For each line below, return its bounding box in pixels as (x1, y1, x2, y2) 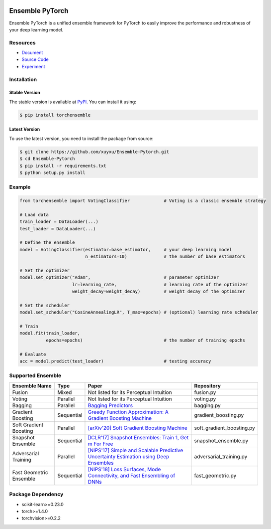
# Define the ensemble (19, 240, 75, 245)
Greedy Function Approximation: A (88, 408, 169, 415)
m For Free (88, 440, 113, 447)
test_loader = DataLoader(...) (19, 226, 96, 231)
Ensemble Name (12, 382, 52, 389)
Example (9, 183, 31, 190)
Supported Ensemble (9, 372, 62, 379)
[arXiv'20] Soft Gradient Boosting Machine (88, 424, 187, 431)
